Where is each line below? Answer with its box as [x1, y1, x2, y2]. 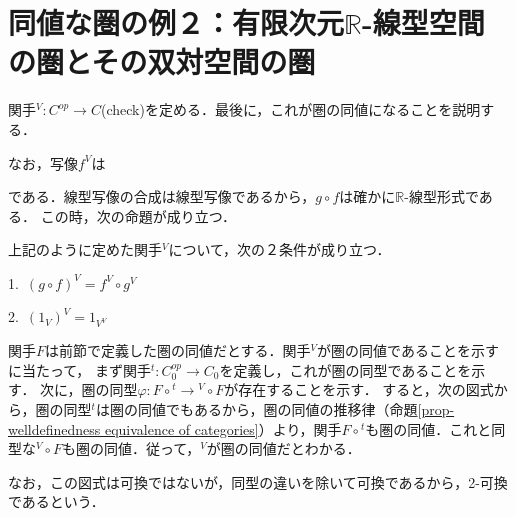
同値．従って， [103, 438, 201, 459]
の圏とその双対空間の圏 [8, 41, 316, 82]
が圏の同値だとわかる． [206, 438, 361, 459]
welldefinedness [8, 418, 101, 439]
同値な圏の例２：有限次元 [8, 2, 345, 43]
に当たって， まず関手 [8, 359, 151, 380]
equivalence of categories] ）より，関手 [104, 418, 342, 439]
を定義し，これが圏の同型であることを [219, 359, 472, 380]
